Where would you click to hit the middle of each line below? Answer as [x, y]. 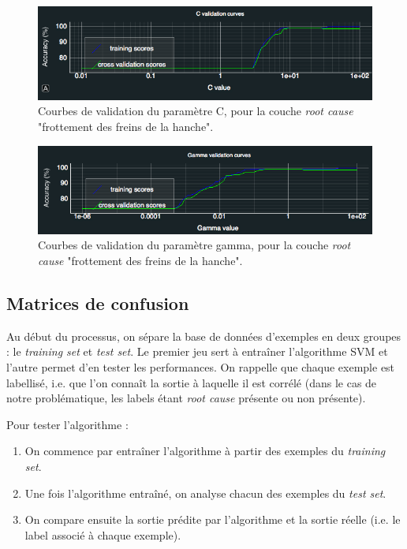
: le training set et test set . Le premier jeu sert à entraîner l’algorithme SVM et [197, 351]
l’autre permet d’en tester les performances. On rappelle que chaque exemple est [201, 366]
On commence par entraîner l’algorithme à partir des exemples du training [205, 451]
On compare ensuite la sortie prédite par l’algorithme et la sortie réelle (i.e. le [213, 519]
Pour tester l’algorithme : [67, 424]
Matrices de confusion [98, 303]
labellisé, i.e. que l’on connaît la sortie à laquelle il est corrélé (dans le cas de [192, 382]
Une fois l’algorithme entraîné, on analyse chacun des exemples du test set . [205, 493]
